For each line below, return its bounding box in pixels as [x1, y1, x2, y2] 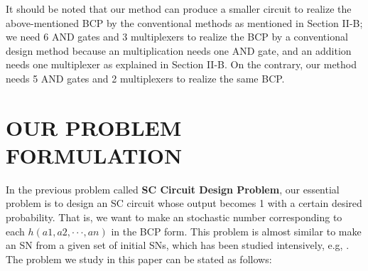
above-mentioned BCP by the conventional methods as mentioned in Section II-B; [6, 15, 363, 30]
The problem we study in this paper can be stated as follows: [6, 251, 272, 266]
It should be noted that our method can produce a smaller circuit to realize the [6, 1, 352, 16]
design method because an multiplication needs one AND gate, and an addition [6, 43, 352, 58]
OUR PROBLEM [6, 112, 182, 142]
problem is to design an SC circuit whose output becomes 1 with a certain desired [6, 196, 362, 211]
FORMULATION [6, 140, 183, 169]
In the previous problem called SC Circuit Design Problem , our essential [6, 181, 340, 196]
